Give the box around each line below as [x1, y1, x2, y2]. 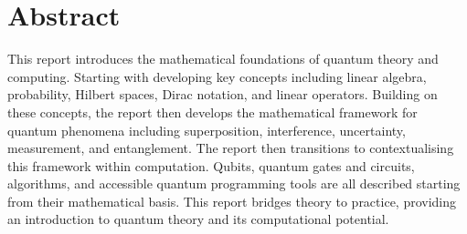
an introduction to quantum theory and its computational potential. [7, 209, 389, 229]
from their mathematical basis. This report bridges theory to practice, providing [7, 191, 457, 210]
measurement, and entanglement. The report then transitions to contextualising [7, 138, 454, 158]
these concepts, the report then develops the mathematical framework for [7, 102, 418, 121]
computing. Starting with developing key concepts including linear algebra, [7, 66, 427, 86]
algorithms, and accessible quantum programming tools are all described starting [7, 174, 461, 193]
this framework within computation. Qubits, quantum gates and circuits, [7, 156, 415, 175]
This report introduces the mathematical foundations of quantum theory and [7, 49, 439, 68]
